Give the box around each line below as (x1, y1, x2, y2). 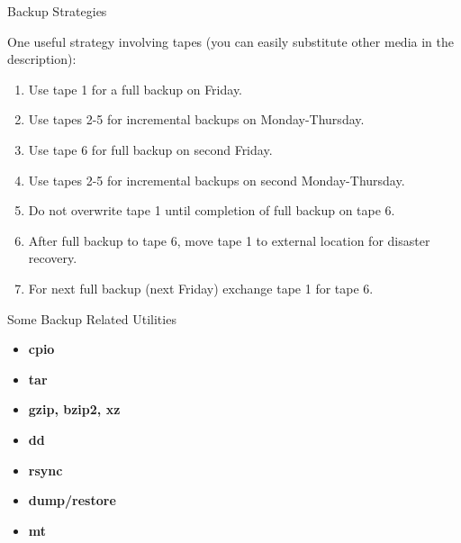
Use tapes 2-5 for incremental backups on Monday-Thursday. (28, 110, 365, 129)
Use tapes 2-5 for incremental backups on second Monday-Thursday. (28, 170, 405, 189)
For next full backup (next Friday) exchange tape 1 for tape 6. (28, 278, 374, 297)
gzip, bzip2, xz (28, 400, 121, 419)
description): (7, 50, 77, 68)
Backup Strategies (7, 2, 107, 20)
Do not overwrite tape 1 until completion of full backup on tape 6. (28, 201, 395, 220)
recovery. (28, 249, 77, 267)
